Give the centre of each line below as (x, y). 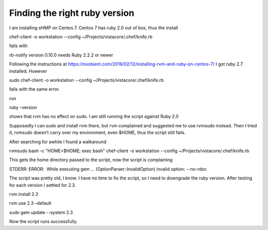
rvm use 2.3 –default (30, 203)
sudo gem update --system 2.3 (41, 212)
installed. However (28, 71)
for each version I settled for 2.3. (43, 185)
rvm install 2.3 (24, 194)
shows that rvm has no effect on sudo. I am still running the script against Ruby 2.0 (94, 116)
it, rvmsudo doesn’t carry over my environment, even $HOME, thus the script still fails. (97, 133)
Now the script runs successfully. (43, 222)
